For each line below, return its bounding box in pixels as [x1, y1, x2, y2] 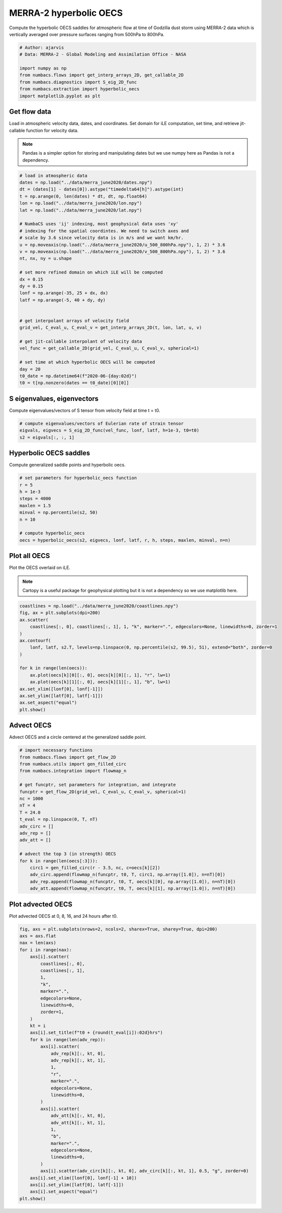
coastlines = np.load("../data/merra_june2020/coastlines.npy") [19, 603, 179, 608]
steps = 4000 [19, 496, 51, 501]
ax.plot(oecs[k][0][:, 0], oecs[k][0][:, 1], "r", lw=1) [30, 672, 171, 678]
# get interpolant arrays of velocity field [19, 318, 129, 323]
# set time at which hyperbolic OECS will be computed [19, 360, 155, 365]
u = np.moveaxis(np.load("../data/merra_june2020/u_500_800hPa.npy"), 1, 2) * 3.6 [19, 242, 226, 247]
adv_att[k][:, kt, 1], [50, 1120, 106, 1126]
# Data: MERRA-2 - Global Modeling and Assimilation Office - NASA [19, 52, 187, 57]
